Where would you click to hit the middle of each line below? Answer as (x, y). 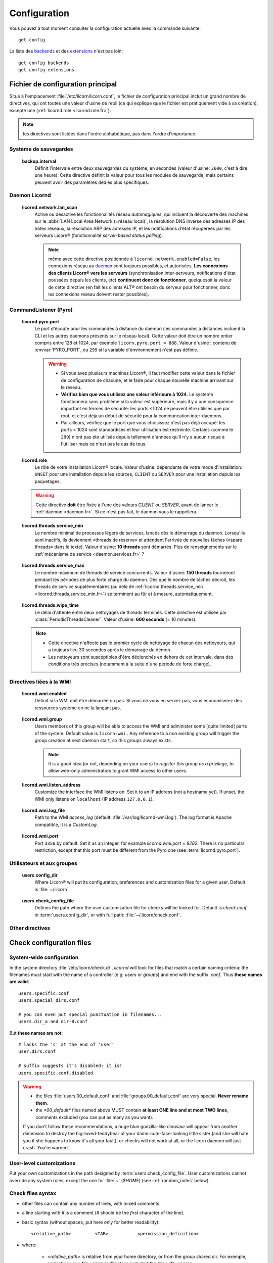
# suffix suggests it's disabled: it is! (70, 1066)
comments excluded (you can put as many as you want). (95, 1117)
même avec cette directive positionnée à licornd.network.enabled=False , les (134, 259)
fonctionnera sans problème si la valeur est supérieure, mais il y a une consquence (147, 401)
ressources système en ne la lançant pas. (78, 708)
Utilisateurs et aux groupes (43, 863)
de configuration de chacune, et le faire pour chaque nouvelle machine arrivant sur (147, 380)
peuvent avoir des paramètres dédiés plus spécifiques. (92, 182)
